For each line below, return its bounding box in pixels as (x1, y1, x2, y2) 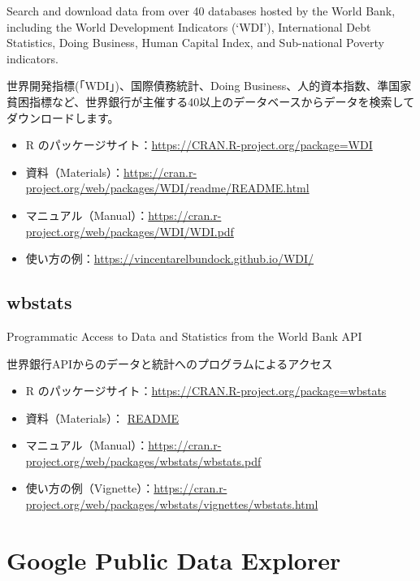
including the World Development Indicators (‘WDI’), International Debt (6, 18, 371, 35)
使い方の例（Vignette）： (25, 480, 154, 497)
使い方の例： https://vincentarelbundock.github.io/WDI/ (25, 250, 314, 267)
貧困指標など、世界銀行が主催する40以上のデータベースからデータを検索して (6, 93, 415, 110)
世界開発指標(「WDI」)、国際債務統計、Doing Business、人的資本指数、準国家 (6, 77, 412, 94)
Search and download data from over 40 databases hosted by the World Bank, (6, 2, 396, 19)
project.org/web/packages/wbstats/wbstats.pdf (25, 452, 262, 469)
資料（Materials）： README (25, 409, 180, 426)
